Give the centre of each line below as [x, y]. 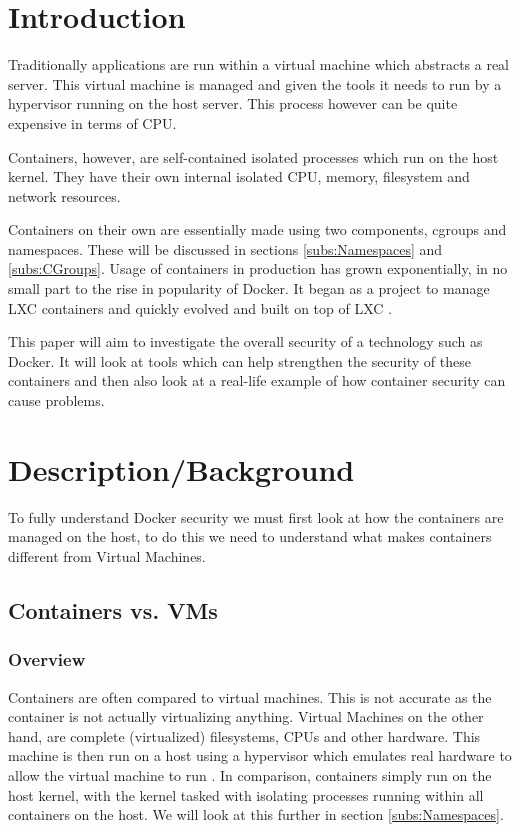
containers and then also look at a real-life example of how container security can [257, 380]
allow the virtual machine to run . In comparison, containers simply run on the [250, 774]
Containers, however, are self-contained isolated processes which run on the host [253, 156]
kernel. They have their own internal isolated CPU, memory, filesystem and [239, 176]
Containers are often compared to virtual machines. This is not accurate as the [250, 696]
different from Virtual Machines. [107, 555]
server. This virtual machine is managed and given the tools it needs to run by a [255, 83]
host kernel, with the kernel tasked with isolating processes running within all [246, 794]
